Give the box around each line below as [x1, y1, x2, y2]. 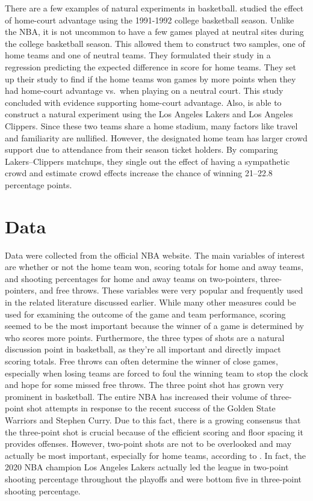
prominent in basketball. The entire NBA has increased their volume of [5, 390, 268, 402]
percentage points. [5, 178, 72, 191]
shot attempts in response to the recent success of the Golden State [26, 402, 276, 414]
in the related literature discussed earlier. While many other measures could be [5, 296, 296, 308]
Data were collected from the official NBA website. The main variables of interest [5, 248, 305, 261]
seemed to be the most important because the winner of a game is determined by [5, 319, 304, 332]
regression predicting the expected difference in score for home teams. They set [5, 60, 296, 73]
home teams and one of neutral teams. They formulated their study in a [5, 49, 271, 61]
